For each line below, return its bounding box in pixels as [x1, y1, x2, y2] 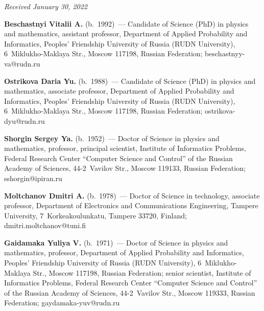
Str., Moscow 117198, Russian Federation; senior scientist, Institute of [33, 267, 251, 278]
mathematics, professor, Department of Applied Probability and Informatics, [4, 247, 244, 258]
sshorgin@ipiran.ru [4, 172, 62, 183]
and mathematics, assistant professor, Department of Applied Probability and [4, 28, 248, 39]
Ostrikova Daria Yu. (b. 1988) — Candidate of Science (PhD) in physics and [4, 75, 256, 86]
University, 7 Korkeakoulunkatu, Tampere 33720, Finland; [4, 210, 187, 220]
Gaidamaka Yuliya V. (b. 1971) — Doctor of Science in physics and [4, 237, 228, 248]
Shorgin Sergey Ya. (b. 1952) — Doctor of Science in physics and [4, 132, 220, 143]
